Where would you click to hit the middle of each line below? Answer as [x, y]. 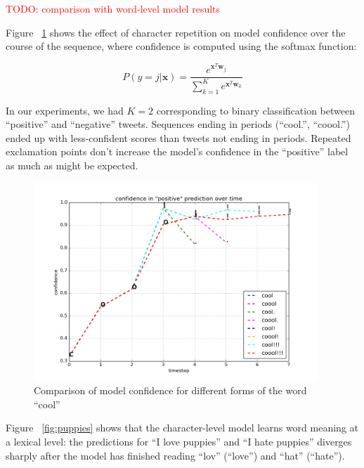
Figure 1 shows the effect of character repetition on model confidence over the [176, 32]
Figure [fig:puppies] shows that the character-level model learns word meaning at [182, 428]
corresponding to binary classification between [255, 110]
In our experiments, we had [65, 110]
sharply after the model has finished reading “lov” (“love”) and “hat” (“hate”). [175, 455]
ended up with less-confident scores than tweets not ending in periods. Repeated [178, 137]
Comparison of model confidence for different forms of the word [170, 390]
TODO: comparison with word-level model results [113, 8]
